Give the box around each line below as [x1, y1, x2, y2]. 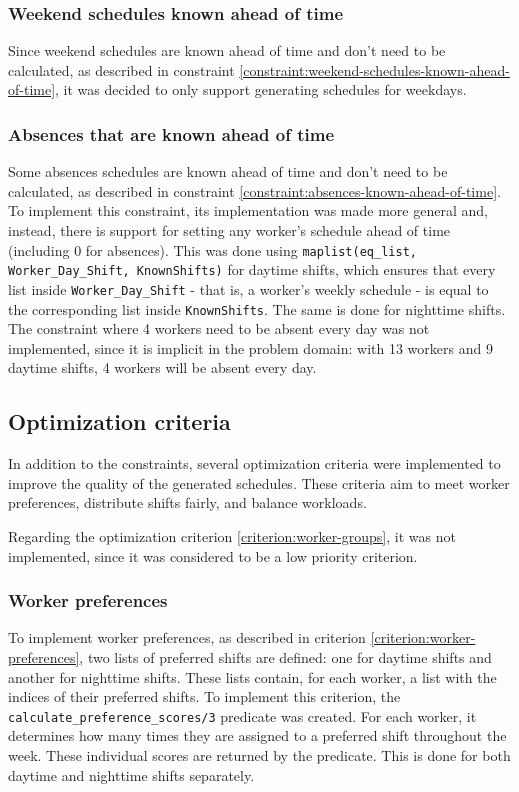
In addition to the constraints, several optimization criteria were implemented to [8, 453, 501, 474]
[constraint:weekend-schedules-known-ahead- [239, 59, 510, 80]
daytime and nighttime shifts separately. [8, 764, 255, 785]
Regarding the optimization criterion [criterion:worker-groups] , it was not [8, 525, 456, 546]
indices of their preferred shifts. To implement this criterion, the [8, 686, 401, 707]
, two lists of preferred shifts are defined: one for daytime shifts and [79, 646, 492, 667]
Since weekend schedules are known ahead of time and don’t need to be [8, 40, 446, 61]
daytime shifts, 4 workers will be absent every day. [8, 357, 317, 378]
